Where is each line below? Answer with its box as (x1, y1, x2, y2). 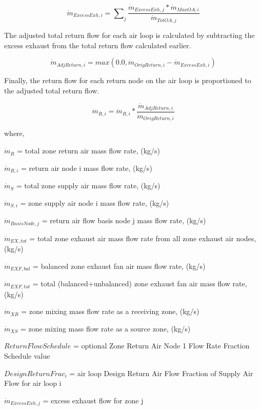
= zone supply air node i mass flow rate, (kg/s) (20, 197, 169, 208)
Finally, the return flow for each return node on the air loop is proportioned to (4, 75, 251, 86)
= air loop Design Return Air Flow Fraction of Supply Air (69, 367, 253, 378)
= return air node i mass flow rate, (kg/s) (21, 162, 152, 173)
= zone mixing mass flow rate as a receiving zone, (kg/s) (21, 306, 199, 317)
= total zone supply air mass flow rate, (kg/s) (16, 180, 161, 191)
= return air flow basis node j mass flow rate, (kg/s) (42, 215, 206, 226)
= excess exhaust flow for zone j (43, 395, 144, 405)
